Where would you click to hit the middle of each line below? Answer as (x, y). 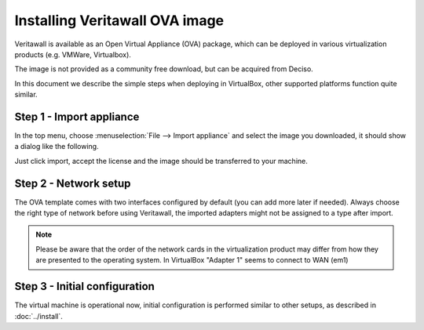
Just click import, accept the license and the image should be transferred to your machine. (161, 161)
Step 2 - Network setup (73, 183)
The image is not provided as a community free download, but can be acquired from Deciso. (164, 69)
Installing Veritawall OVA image (119, 20)
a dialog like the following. (57, 147)
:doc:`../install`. (38, 316)
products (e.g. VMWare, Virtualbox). (73, 54)
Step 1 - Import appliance (77, 116)
